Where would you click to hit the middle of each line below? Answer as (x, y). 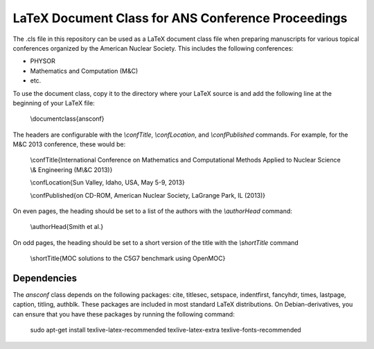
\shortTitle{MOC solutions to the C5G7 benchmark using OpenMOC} (128, 258)
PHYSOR (43, 61)
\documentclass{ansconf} (67, 119)
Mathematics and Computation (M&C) (84, 71)
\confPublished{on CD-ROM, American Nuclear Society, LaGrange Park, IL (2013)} (148, 195)
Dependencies (45, 278)
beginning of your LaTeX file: (54, 103)
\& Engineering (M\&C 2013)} (71, 169)
